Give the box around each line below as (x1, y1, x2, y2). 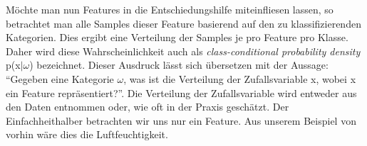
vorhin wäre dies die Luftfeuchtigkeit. (6, 127, 168, 142)
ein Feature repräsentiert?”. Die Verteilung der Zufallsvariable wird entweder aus (6, 85, 357, 100)
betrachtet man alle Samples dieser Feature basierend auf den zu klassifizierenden (6, 16, 361, 30)
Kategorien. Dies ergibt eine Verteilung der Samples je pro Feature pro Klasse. (6, 30, 348, 45)
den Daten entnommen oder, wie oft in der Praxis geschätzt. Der (6, 99, 289, 114)
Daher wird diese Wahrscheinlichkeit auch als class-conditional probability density (6, 43, 361, 58)
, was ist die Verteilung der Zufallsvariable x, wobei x (123, 71, 356, 86)
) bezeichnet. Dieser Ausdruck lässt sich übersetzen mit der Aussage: (29, 57, 329, 72)
